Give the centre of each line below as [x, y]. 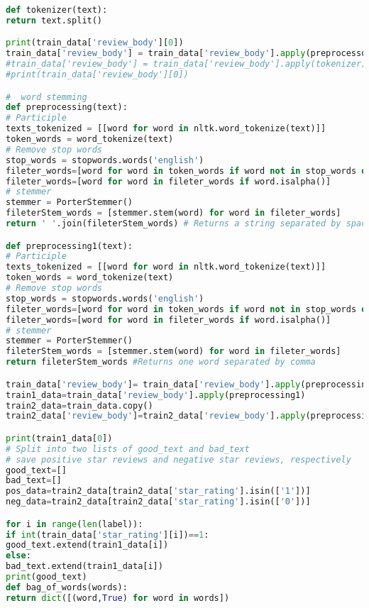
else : [18, 556]
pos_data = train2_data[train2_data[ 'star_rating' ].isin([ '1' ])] [158, 491]
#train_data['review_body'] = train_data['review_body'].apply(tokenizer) [186, 64]
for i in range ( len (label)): [75, 524]
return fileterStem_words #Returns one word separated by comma [161, 362]
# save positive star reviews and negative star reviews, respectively [178, 459]
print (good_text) [46, 577]
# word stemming [46, 97]
